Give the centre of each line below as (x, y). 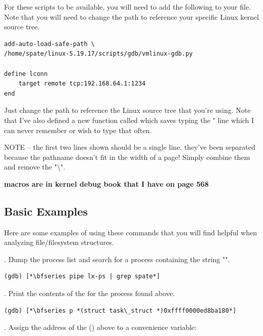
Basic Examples (46, 211)
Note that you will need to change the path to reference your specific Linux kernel (131, 16)
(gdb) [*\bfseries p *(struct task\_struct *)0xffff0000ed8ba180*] (120, 310)
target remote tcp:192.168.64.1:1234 (82, 84)
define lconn (26, 74)
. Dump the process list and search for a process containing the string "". (117, 259)
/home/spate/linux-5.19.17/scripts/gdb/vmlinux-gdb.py (99, 54)
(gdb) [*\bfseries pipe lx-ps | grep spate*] (82, 277)
